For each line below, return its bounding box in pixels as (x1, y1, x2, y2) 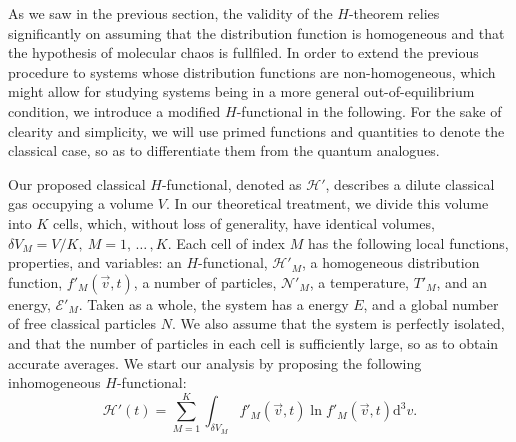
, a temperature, (309, 271, 409, 292)
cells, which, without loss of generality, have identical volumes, (52, 212, 435, 233)
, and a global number (363, 293, 499, 314)
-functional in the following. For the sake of (236, 100, 502, 121)
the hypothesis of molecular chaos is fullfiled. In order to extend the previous (8, 42, 479, 63)
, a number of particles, (133, 271, 277, 292)
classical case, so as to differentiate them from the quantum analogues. (8, 140, 440, 161)
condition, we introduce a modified (8, 100, 221, 121)
